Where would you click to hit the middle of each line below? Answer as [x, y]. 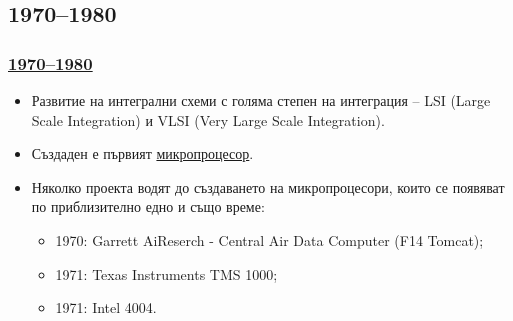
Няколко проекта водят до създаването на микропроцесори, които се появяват [268, 186]
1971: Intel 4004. [106, 307]
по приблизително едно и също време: [148, 206]
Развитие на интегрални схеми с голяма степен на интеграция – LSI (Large [261, 100]
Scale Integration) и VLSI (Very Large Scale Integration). [208, 119]
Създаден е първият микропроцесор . [142, 153]
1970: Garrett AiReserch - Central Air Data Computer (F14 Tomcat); [269, 239]
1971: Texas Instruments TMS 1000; [166, 273]
